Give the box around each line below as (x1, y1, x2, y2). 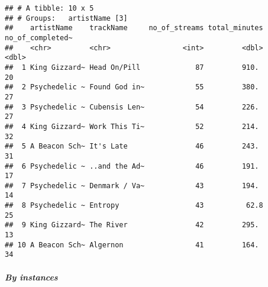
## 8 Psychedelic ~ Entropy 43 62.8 (5, 201, 263, 210)
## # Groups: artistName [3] (5, 14, 128, 22)
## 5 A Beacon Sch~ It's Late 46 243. (5, 142, 259, 151)
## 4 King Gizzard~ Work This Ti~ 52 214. (5, 122, 259, 131)
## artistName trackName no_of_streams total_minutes (5, 24, 263, 33)
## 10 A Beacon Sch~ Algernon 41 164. (5, 240, 259, 249)
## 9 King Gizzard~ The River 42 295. (5, 221, 259, 230)
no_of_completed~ (5, 33, 73, 42)
